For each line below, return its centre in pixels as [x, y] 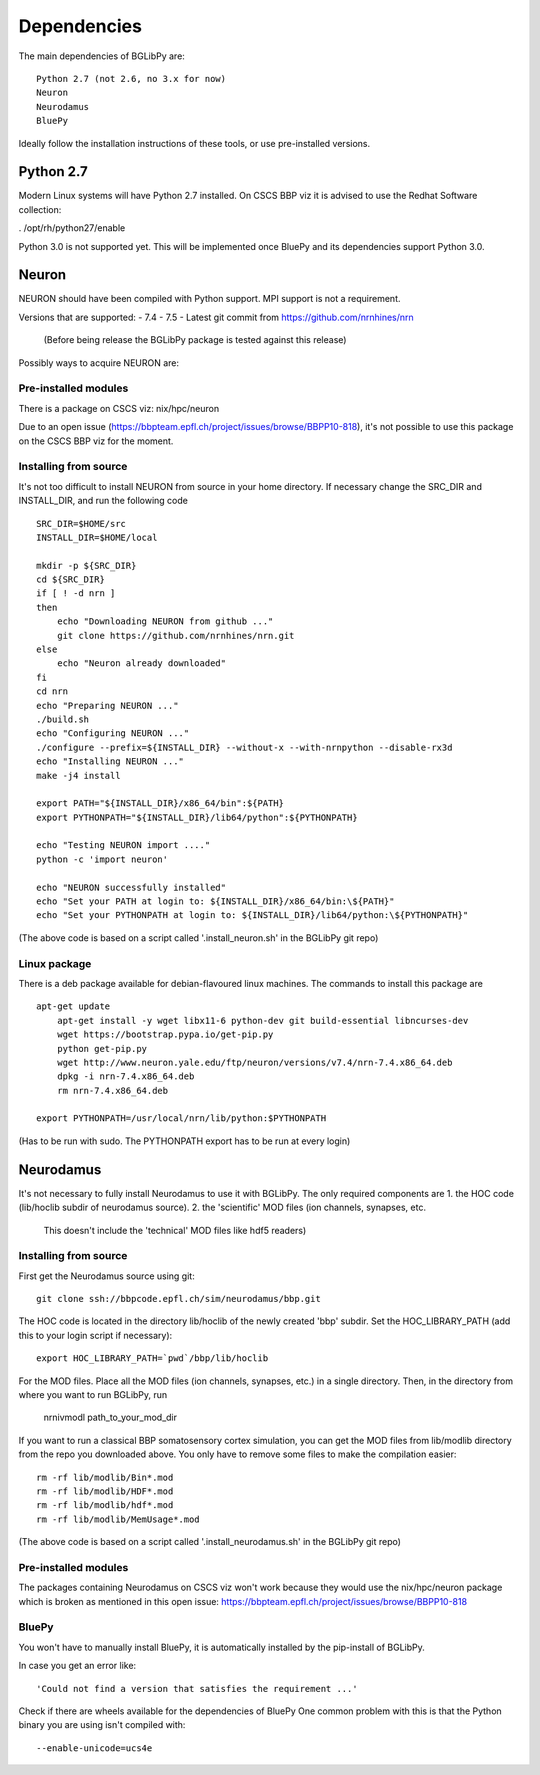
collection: [40, 209]
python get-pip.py [102, 1048]
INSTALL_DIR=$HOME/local [97, 537]
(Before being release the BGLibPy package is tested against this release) [195, 340]
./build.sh [63, 719]
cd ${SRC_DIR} [70, 579]
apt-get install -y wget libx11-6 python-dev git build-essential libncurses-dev [262, 1020]
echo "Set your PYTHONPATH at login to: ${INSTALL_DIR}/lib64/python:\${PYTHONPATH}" [252, 915]
